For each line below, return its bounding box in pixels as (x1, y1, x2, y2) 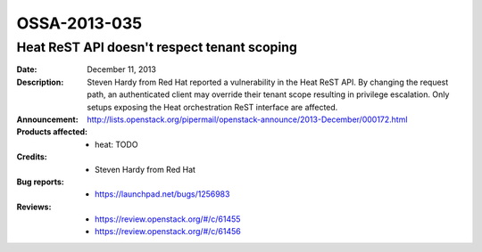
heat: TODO (95, 139, 138, 150)
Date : (16, 64, 37, 75)
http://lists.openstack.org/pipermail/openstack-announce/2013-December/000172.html (87, 114, 408, 125)
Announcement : (16, 114, 79, 125)
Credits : (16, 151, 48, 162)
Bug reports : (16, 176, 64, 187)
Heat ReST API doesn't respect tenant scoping (16, 39, 298, 55)
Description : (16, 77, 64, 87)
